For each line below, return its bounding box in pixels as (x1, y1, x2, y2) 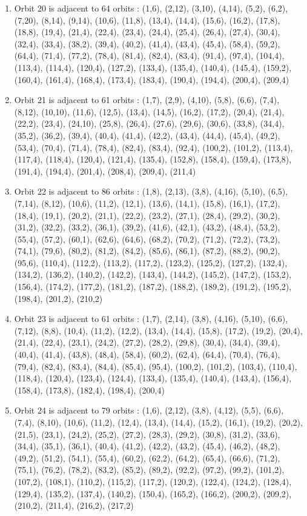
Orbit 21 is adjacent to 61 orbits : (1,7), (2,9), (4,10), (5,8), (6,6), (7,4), (14, 93, 280, 106)
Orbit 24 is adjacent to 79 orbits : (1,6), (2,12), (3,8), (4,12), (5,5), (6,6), (14, 404, 284, 417)
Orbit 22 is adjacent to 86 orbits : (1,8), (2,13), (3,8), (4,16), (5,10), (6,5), (14, 185, 288, 198)
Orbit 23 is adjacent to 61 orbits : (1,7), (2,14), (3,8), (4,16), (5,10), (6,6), (14, 312, 288, 325)
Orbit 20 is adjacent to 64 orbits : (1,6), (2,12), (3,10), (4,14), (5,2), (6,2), (14, 2, 288, 14)
